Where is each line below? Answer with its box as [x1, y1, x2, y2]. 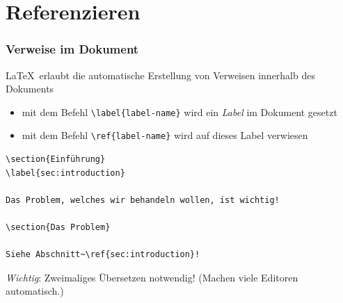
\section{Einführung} [6, 154, 106, 165]
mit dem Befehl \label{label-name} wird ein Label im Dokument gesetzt [22, 104, 337, 119]
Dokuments [6, 81, 54, 96]
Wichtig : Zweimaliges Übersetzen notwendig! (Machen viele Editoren [6, 270, 298, 284]
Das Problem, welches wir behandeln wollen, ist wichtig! [6, 195, 280, 205]
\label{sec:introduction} [6, 167, 125, 178]
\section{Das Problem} [6, 222, 111, 233]
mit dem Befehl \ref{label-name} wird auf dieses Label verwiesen [22, 128, 308, 142]
